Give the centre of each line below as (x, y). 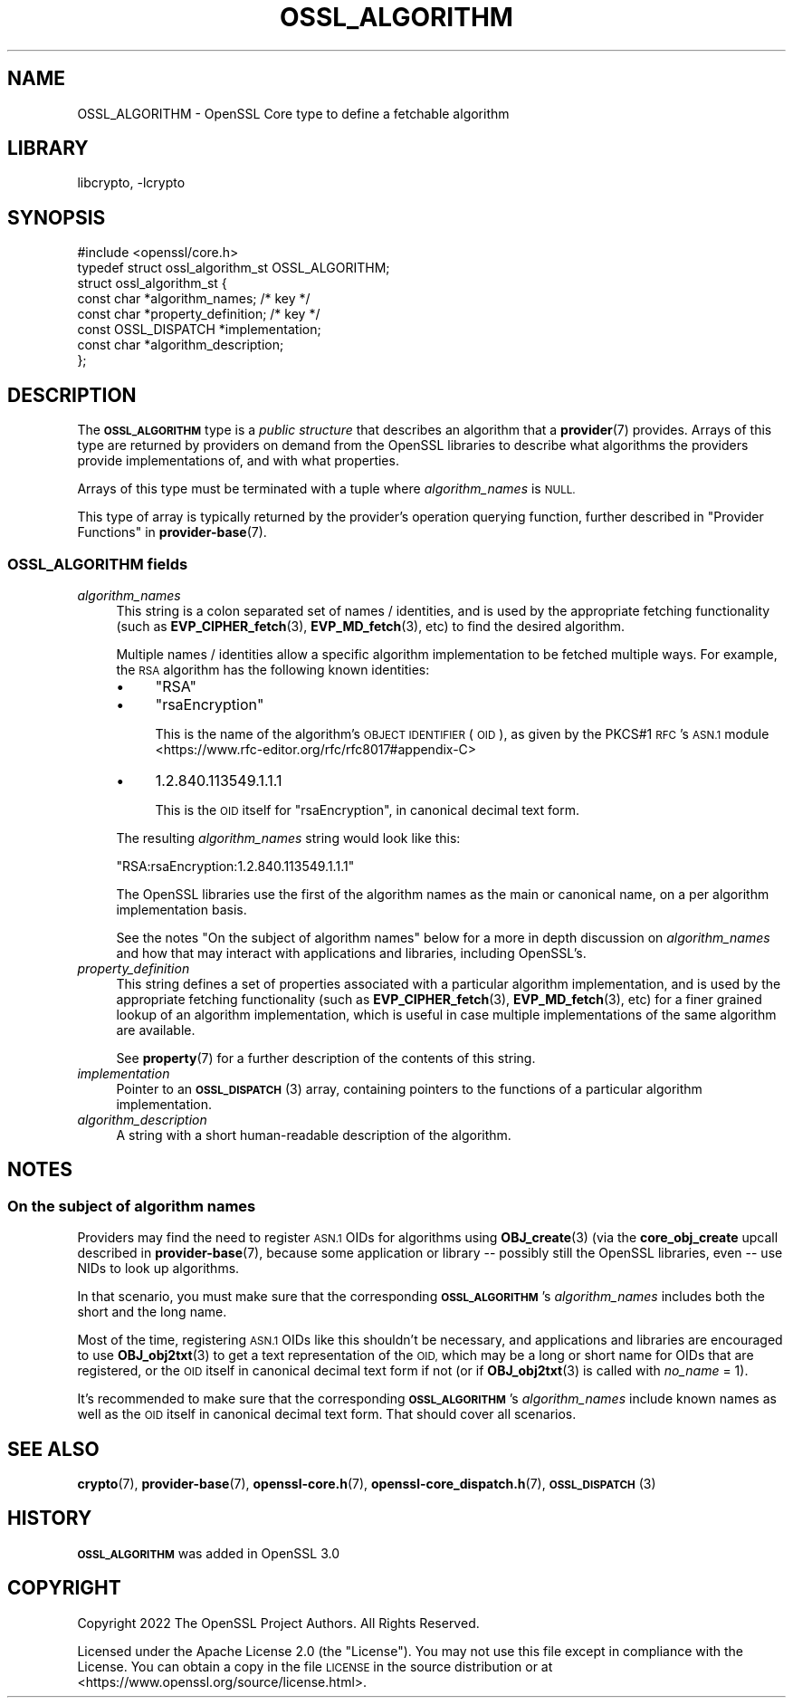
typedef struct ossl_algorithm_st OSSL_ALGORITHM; (234, 268)
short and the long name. (152, 1312)
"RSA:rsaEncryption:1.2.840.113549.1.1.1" (235, 866)
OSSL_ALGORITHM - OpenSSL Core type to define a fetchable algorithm (293, 113)
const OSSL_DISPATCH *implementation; (199, 330)
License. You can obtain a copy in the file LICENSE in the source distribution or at (315, 1666)
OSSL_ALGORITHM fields (98, 564)
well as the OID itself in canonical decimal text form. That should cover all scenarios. (327, 1414)
